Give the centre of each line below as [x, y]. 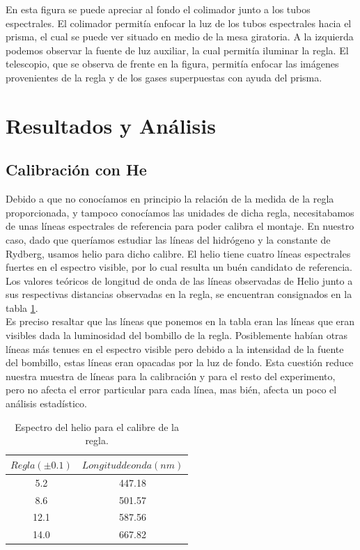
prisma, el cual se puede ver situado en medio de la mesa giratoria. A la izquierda [180, 37]
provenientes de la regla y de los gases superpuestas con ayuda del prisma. [164, 77]
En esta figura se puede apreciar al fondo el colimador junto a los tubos [158, 9]
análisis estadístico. [46, 403]
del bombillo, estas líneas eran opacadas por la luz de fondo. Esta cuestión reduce [180, 362]
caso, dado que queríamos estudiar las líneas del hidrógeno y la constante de [168, 239]
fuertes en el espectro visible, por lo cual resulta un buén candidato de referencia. [179, 267]
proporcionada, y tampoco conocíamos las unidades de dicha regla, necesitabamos [180, 212]
